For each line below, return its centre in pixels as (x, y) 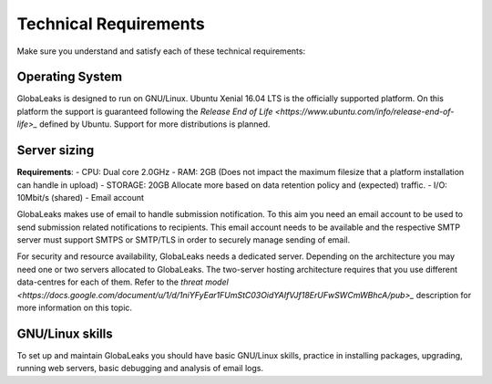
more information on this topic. (74, 308)
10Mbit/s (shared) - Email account (81, 197)
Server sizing (56, 150)
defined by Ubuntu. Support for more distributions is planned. (155, 124)
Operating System (70, 77)
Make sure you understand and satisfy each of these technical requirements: (161, 51)
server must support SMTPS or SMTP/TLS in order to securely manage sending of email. (184, 240)
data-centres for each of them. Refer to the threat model (123, 282)
